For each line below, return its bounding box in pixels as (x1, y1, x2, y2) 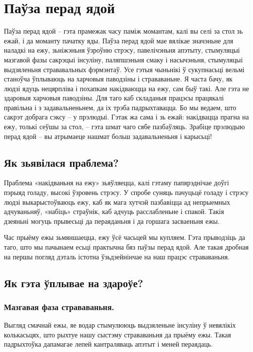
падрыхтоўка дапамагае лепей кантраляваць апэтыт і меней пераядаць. (4, 339, 213, 349)
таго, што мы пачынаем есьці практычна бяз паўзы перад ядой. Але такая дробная (4, 242, 249, 252)
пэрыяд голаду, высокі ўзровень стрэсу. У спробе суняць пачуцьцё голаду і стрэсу (4, 187, 249, 197)
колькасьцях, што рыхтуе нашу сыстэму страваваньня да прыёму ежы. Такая (4, 329, 231, 339)
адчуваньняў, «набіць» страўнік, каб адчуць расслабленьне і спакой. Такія (4, 206, 224, 216)
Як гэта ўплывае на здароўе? (4, 275, 144, 290)
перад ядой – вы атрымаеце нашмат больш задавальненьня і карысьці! (4, 131, 212, 141)
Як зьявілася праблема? (4, 155, 119, 170)
